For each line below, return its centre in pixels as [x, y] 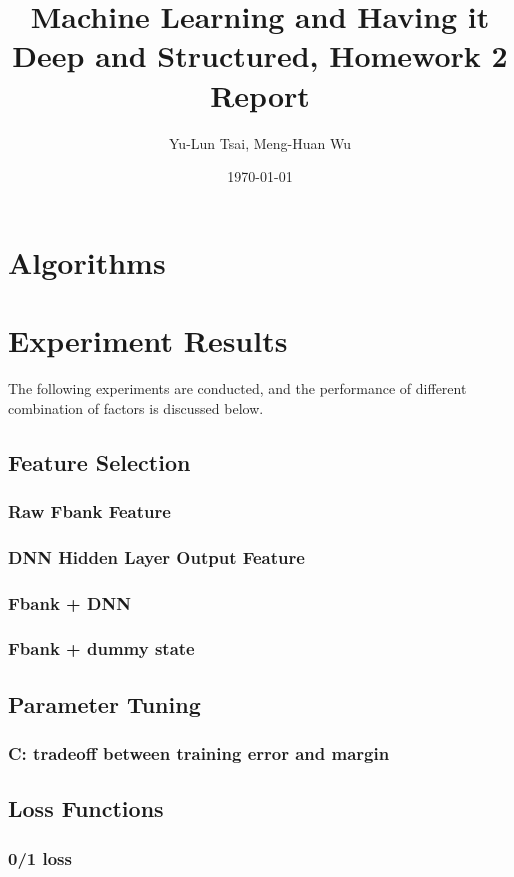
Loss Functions [86, 808]
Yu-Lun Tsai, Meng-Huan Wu [260, 142]
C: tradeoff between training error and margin [199, 753]
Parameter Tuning [104, 703]
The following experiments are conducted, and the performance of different [237, 388]
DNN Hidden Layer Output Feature [156, 556]
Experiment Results [148, 340]
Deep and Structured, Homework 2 [260, 55]
